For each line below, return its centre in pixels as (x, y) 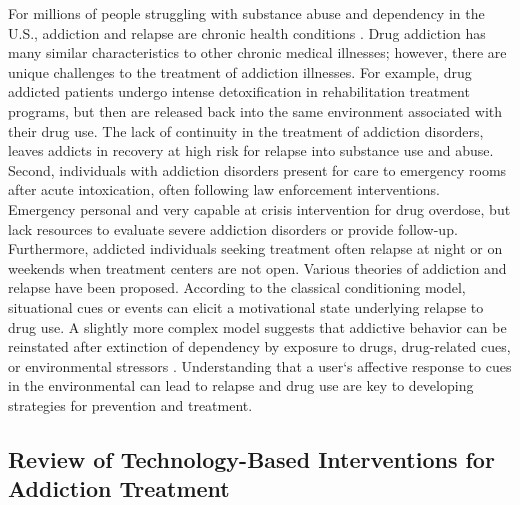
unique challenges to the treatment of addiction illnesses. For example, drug (240, 71)
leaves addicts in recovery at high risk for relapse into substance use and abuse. (251, 150)
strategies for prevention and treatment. (130, 404)
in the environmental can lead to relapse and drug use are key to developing (241, 385)
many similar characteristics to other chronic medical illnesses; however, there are (257, 52)
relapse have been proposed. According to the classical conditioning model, (237, 287)
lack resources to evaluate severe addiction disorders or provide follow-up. (233, 228)
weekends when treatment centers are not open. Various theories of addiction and (257, 267)
